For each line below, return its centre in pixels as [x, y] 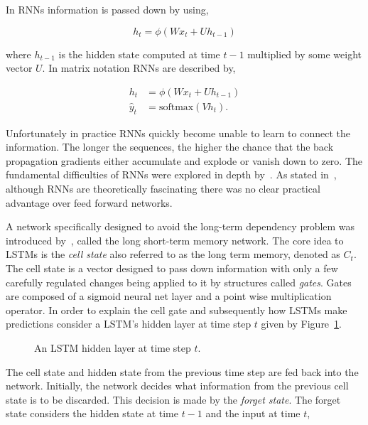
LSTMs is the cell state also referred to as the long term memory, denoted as [173, 254]
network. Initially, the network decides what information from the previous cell [177, 386]
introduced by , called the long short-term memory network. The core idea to [175, 240]
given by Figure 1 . [301, 324]
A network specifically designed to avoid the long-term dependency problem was [180, 226]
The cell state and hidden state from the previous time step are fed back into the [182, 371]
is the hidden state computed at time [139, 54]
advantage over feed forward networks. [89, 202]
